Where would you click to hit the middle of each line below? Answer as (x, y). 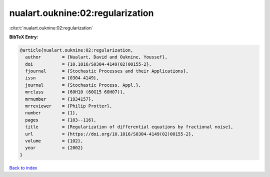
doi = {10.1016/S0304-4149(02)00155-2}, (88, 64)
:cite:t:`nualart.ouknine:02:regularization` (51, 28)
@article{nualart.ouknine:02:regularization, (76, 50)
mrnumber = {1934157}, (59, 99)
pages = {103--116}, (61, 120)
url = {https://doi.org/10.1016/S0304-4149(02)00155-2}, (109, 134)
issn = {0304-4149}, (62, 78)
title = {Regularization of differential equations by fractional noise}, (129, 127)
